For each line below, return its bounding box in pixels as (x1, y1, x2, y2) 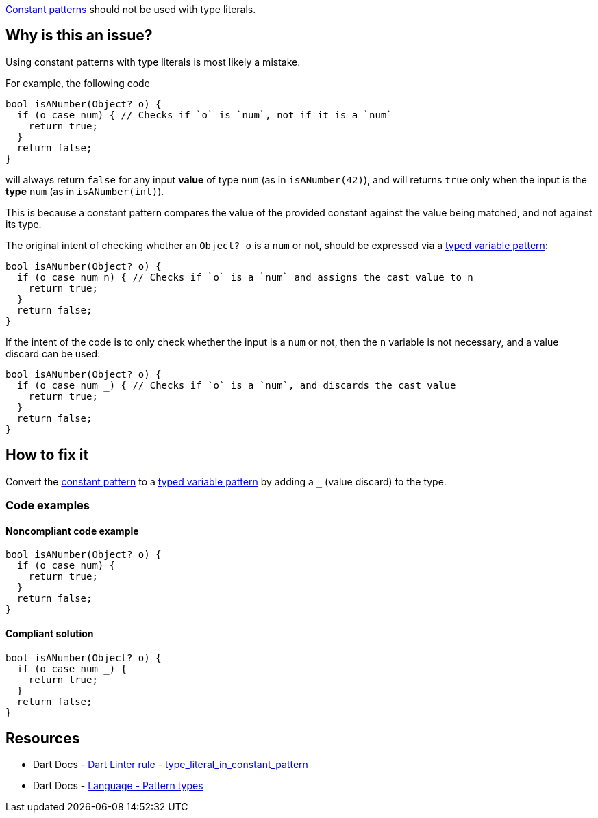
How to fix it (5, 446, 89, 464)
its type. (5, 218, 42, 230)
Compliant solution (5, 627, 94, 639)
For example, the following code (5, 77, 150, 89)
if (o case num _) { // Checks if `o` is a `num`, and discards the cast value (16, 379, 456, 391)
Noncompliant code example (5, 524, 139, 537)
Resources (5, 729, 80, 747)
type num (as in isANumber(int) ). (5, 185, 164, 197)
